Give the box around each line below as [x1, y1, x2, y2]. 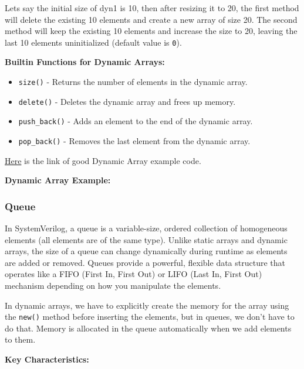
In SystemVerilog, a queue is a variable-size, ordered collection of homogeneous [5, 222, 288, 234]
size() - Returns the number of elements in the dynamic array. [18, 76, 248, 88]
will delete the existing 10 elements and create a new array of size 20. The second [5, 13, 298, 25]
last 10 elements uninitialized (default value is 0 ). [5, 36, 182, 48]
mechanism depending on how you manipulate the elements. [5, 279, 221, 292]
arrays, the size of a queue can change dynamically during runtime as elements [5, 245, 288, 257]
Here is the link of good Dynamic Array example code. [5, 154, 201, 166]
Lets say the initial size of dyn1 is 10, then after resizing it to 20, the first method [5, 2, 299, 13]
